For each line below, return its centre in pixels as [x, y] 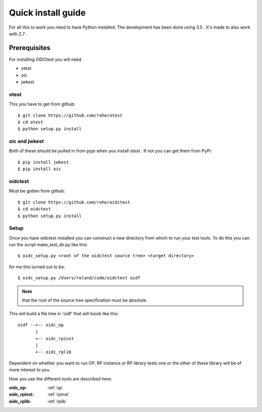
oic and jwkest [26, 141]
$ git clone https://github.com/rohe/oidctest [74, 202]
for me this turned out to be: [37, 267]
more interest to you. [30, 370]
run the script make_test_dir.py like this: [49, 245]
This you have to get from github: [42, 104]
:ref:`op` [55, 387]
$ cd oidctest [34, 209]
